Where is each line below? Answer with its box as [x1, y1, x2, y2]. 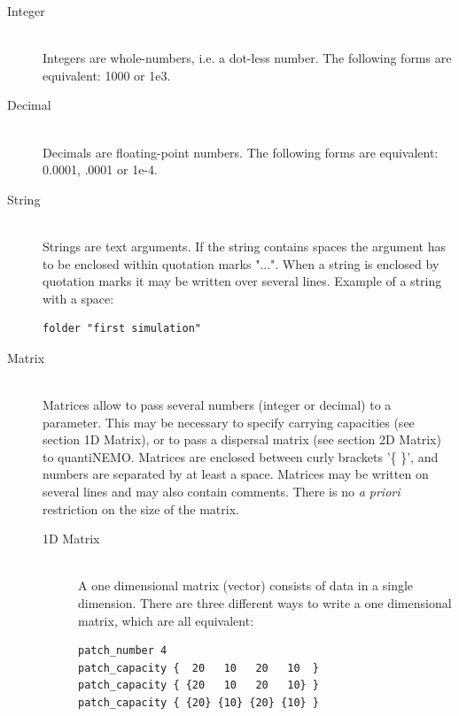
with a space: [43, 289, 114, 307]
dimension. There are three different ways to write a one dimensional [78, 594, 452, 612]
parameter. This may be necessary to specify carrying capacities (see [43, 412, 415, 431]
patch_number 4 [78, 644, 167, 658]
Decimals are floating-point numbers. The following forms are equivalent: [43, 142, 439, 161]
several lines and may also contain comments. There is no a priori [43, 482, 401, 501]
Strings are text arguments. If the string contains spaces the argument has [43, 236, 446, 255]
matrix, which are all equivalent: [78, 611, 254, 629]
